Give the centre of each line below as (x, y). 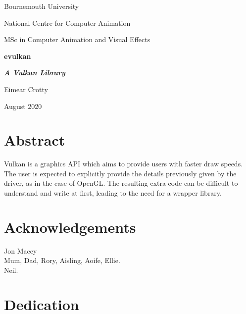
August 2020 (23, 106)
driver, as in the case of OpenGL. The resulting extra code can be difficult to (121, 183)
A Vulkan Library (35, 73)
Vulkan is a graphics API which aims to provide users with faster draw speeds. (123, 164)
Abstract (35, 140)
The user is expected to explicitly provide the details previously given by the (120, 173)
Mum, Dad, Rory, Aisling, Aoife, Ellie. (62, 260)
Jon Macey (21, 250)
